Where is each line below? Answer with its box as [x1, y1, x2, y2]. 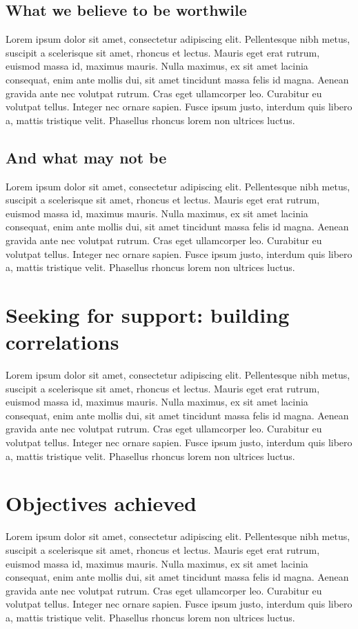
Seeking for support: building [6, 300, 290, 328]
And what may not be [6, 146, 167, 168]
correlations [6, 328, 119, 356]
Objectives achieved [6, 489, 197, 517]
